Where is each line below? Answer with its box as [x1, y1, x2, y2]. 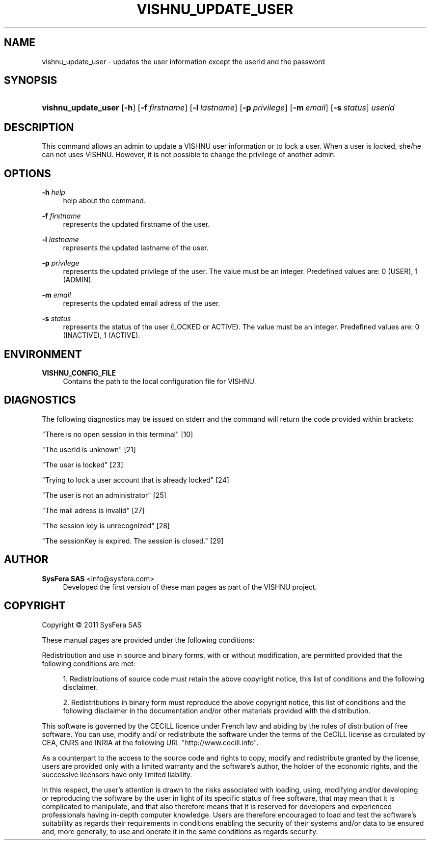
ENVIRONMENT [4, 348, 82, 360]
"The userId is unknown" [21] [42, 445, 136, 454]
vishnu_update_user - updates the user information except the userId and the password [42, 57, 325, 66]
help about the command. [63, 196, 146, 205]
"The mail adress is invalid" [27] [42, 506, 145, 515]
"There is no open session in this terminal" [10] [42, 430, 193, 438]
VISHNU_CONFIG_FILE [42, 368, 116, 377]
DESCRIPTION [4, 121, 74, 134]
